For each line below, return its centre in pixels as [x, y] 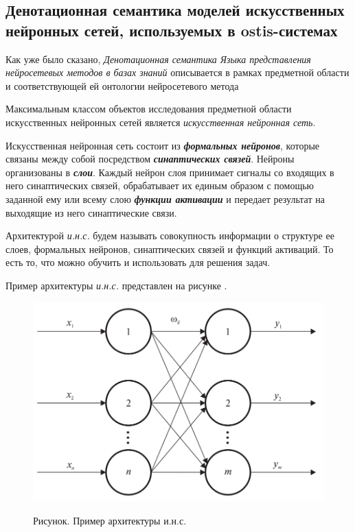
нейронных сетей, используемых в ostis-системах [172, 30]
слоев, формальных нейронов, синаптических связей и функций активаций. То [170, 249]
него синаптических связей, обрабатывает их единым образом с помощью [160, 185]
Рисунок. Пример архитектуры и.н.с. [110, 520]
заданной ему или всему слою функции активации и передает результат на [165, 198]
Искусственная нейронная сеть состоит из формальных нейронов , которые [163, 145]
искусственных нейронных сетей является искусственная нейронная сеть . [161, 122]
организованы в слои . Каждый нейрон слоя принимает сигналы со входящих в [170, 172]
